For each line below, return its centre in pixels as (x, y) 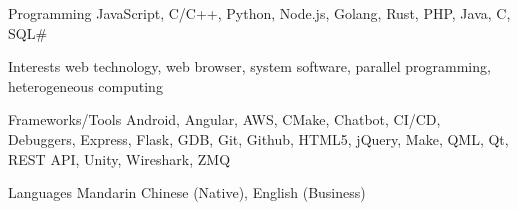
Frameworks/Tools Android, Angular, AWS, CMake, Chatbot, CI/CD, (224, 119)
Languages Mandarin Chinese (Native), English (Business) (187, 192)
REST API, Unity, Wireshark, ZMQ (119, 158)
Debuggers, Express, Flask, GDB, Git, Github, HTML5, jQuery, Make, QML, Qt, (258, 138)
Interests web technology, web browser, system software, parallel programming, (249, 66)
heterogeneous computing (85, 85)
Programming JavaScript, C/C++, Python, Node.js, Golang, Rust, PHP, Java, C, (259, 13)
